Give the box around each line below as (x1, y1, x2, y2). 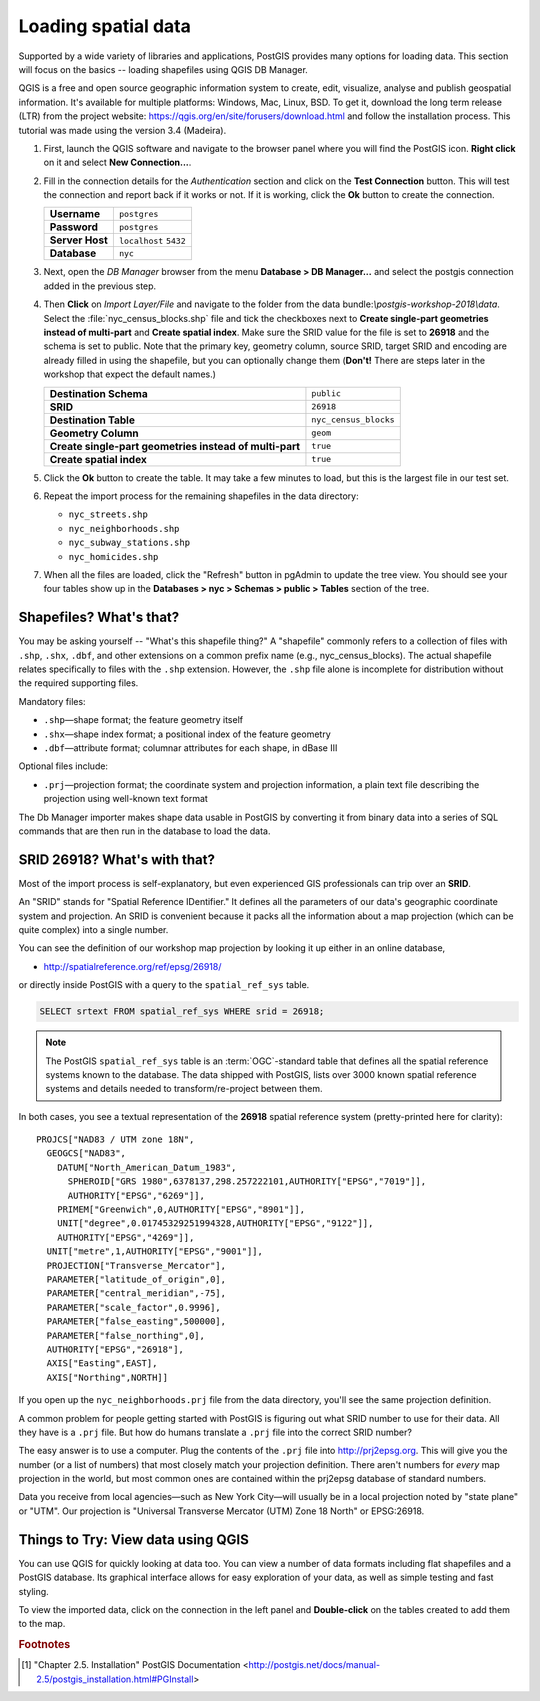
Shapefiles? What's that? (18, 609, 180, 626)
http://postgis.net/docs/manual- (248, 1659, 380, 1671)
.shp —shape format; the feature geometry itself (43, 714, 244, 726)
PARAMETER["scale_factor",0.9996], (46, 1301, 222, 1313)
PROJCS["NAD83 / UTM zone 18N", (36, 1134, 195, 1145)
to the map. (18, 1618, 66, 1630)
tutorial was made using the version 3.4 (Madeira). (18, 124, 227, 136)
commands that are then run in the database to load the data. (18, 825, 271, 837)
